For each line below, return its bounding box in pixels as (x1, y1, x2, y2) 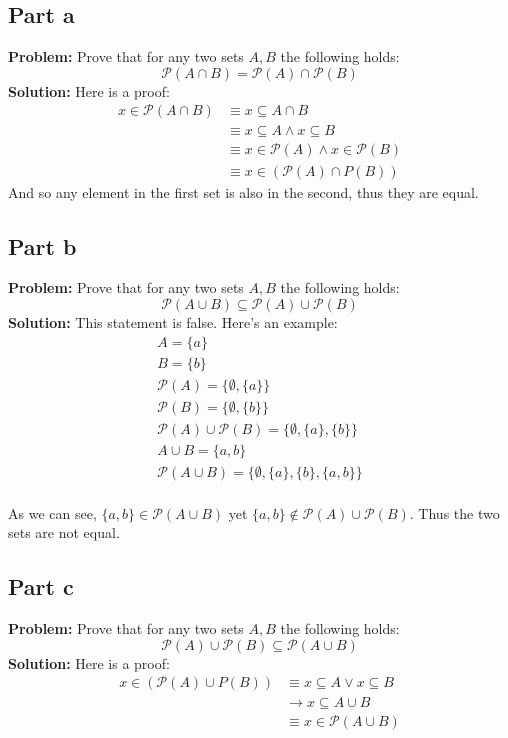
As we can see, (8, 502, 97, 523)
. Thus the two (409, 502, 500, 523)
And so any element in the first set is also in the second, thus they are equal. (8, 181, 479, 202)
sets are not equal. (8, 522, 120, 543)
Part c (8, 571, 74, 602)
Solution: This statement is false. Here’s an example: (8, 311, 338, 332)
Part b (8, 230, 77, 261)
